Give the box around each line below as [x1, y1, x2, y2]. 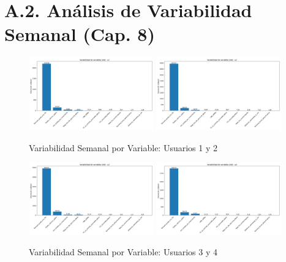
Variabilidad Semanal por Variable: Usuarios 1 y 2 [29, 141, 217, 154]
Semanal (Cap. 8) [4, 21, 155, 47]
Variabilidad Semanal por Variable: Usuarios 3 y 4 [29, 245, 217, 258]
